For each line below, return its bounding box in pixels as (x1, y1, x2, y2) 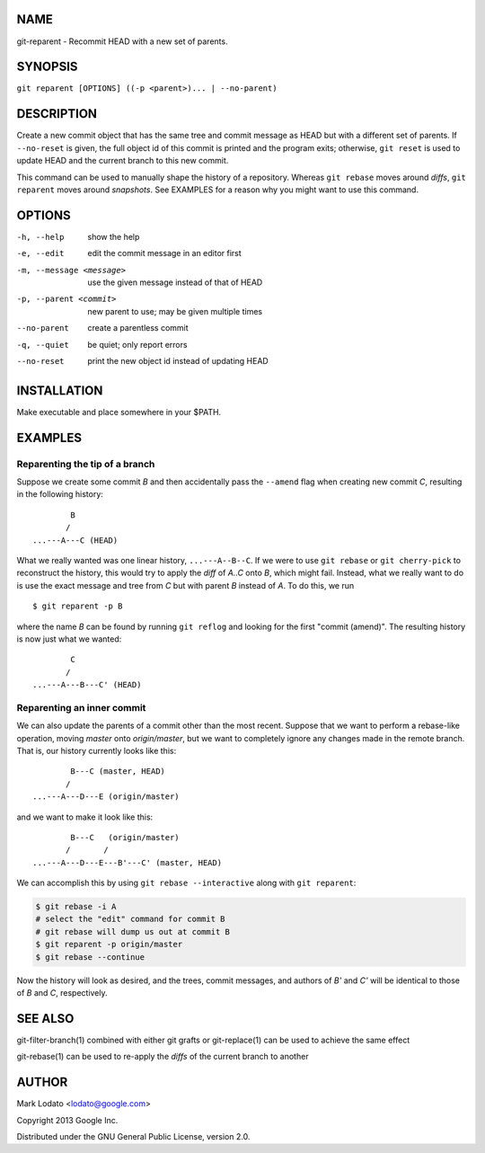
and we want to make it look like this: (16, 812, 154, 822)
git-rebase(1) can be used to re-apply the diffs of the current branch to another (16, 1051, 309, 1062)
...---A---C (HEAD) (32, 535, 119, 545)
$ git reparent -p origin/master (35, 939, 183, 950)
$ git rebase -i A (35, 901, 117, 912)
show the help (87, 231, 140, 242)
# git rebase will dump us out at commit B (35, 927, 231, 936)
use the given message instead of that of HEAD (87, 277, 263, 288)
